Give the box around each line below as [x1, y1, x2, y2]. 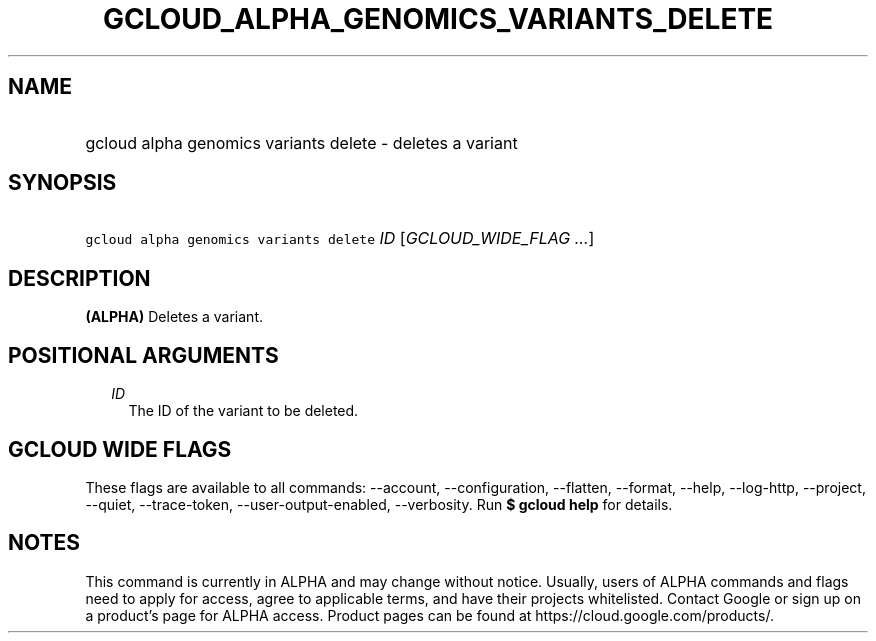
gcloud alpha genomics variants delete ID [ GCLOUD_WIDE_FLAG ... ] [85, 228, 595, 249]
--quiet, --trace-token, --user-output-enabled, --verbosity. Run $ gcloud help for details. [85, 495, 673, 513]
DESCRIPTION [8, 265, 151, 291]
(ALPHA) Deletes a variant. [85, 308, 263, 326]
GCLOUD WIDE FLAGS [8, 436, 232, 462]
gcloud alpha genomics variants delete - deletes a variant [85, 132, 518, 153]
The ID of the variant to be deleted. [128, 402, 359, 420]
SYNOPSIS [8, 170, 117, 196]
